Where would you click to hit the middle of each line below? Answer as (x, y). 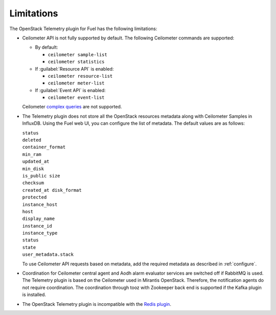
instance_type (40, 233)
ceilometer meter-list (76, 83)
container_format (44, 147)
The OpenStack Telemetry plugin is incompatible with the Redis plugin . (97, 304)
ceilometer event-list (76, 98)
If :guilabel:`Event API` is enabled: (70, 90)
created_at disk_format (52, 190)
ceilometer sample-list (77, 54)
